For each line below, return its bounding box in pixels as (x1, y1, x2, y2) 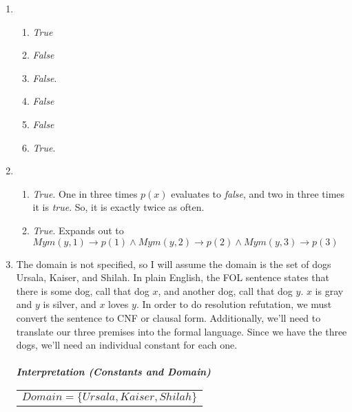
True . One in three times (32, 186, 138, 200)
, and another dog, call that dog (158, 283, 293, 298)
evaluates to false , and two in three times (171, 186, 345, 200)
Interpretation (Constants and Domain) (16, 364, 211, 379)
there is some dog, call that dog (16, 283, 149, 298)
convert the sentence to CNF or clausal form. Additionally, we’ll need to (16, 310, 321, 325)
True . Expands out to (32, 223, 124, 237)
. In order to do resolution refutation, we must (136, 297, 332, 311)
